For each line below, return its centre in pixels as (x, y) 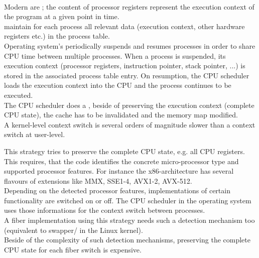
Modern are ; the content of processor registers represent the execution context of (129, 6)
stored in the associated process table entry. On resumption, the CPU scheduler (127, 75)
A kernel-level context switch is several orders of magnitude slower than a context (130, 124)
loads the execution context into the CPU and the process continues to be (118, 85)
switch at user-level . (35, 134)
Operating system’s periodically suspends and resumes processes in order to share (130, 45)
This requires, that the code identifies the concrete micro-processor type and (121, 161)
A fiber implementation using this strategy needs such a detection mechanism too (129, 220)
